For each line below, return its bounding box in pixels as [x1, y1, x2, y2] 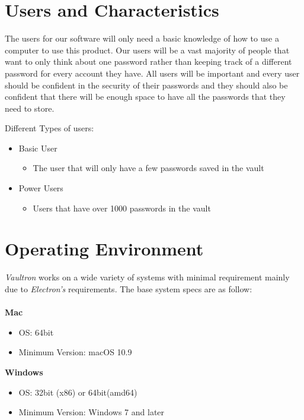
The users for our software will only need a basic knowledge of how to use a [5, 32, 279, 45]
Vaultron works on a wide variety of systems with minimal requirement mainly [5, 271, 290, 283]
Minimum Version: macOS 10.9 [18, 346, 132, 358]
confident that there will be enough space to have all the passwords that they [5, 90, 286, 103]
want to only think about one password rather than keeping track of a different [5, 55, 292, 68]
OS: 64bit [18, 326, 54, 338]
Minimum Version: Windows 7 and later [18, 406, 165, 418]
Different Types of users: [5, 122, 94, 134]
